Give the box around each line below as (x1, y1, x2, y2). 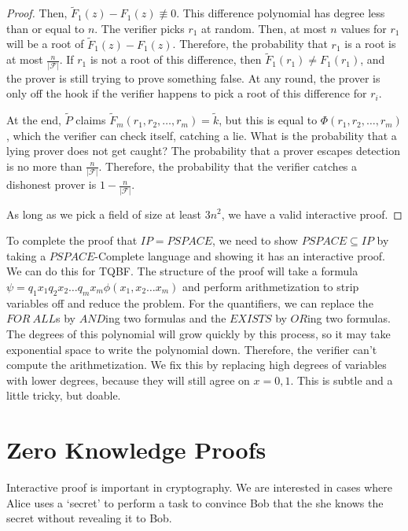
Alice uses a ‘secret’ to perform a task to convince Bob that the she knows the (6, 494, 384, 511)
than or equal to (6, 20, 85, 36)
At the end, (6, 112, 61, 128)
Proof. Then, (6, 5, 68, 21)
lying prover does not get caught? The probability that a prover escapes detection (6, 142, 400, 159)
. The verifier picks (94, 20, 185, 36)
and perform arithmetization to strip (182, 278, 359, 294)
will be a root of (6, 35, 84, 52)
